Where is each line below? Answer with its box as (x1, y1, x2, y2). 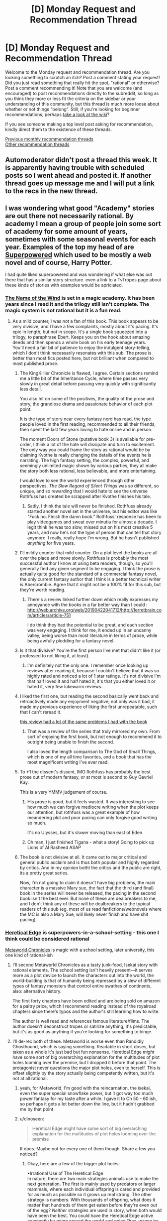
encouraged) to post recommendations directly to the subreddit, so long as (5, 90, 159, 96)
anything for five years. (27, 540, 76, 546)
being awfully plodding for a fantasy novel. (27, 638, 115, 644)
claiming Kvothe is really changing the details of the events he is (19, 452, 152, 458)
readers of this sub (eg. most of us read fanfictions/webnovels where (19, 906, 162, 912)
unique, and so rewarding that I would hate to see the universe (19, 488, 148, 494)
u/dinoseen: (19, 1115, 45, 1121)
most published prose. (12, 361, 59, 366)
